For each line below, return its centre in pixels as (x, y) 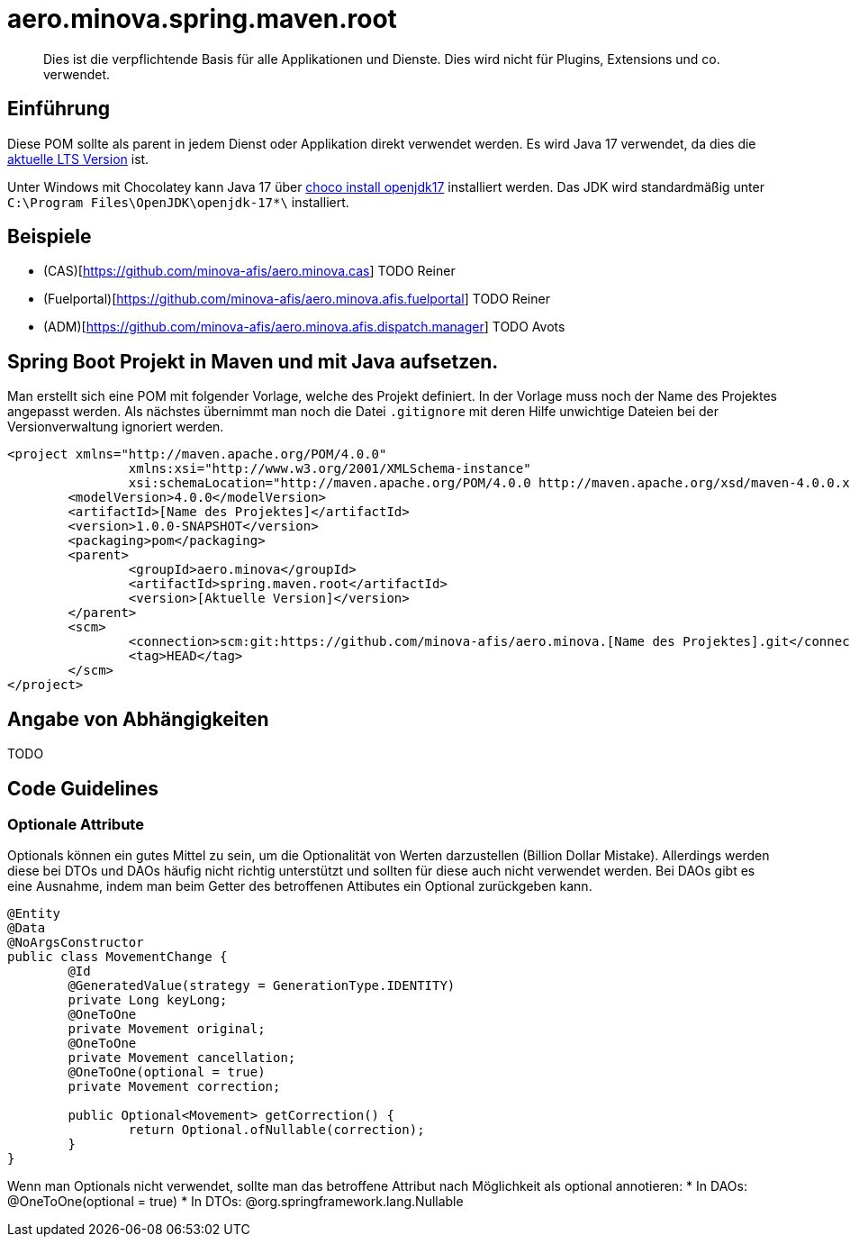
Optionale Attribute (76, 824)
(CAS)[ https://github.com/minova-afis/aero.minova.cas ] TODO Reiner (249, 271)
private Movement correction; (174, 1087)
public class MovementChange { (118, 957)
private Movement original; (167, 1029)
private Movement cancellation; (182, 1058)
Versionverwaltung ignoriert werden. (116, 427)
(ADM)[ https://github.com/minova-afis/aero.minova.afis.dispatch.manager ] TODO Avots (304, 327)
